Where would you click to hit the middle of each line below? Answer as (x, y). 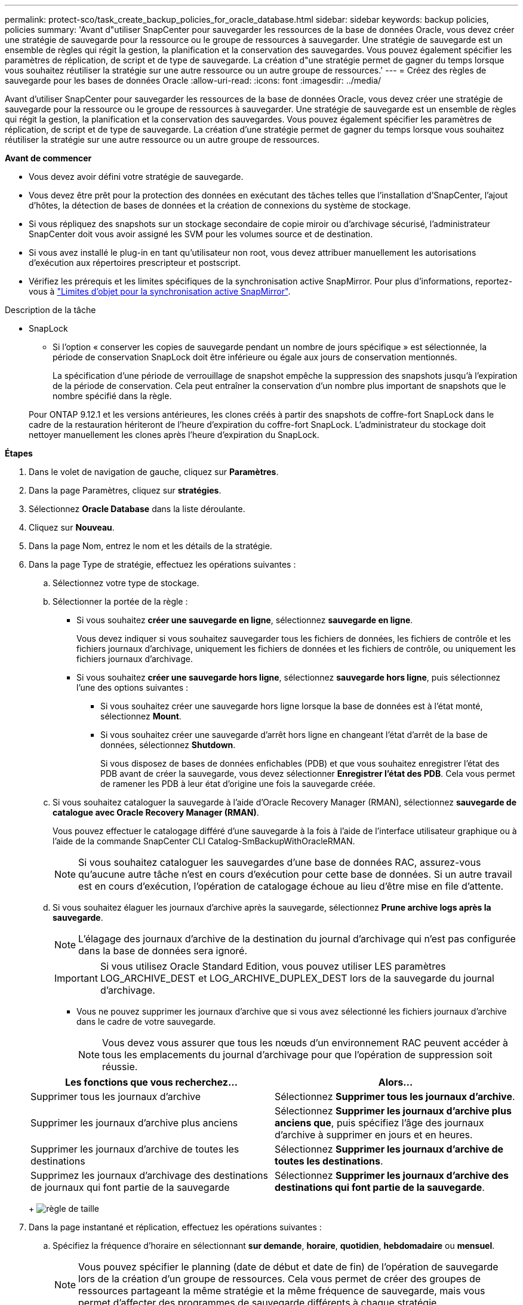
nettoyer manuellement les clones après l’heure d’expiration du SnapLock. (174, 435)
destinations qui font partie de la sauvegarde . (380, 1187)
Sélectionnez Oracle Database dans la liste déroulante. (137, 509)
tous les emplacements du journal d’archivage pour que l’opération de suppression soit (297, 1055)
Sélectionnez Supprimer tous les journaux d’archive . (395, 1096)
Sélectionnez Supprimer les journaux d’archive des (392, 1175)
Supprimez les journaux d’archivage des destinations (149, 1175)
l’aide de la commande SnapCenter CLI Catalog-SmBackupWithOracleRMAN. (204, 841)
